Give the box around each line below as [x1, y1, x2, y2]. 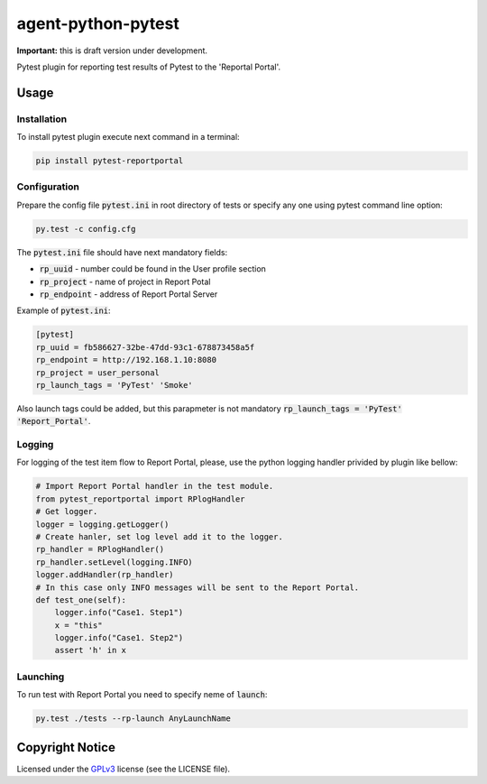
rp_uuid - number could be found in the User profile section [39, 263, 266, 274]
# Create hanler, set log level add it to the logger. [35, 531, 283, 541]
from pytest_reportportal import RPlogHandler [35, 493, 245, 504]
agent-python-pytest [16, 14, 179, 33]
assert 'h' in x [54, 645, 126, 656]
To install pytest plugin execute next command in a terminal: [16, 132, 240, 143]
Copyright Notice [16, 740, 116, 755]
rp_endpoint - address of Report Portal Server [39, 289, 218, 300]
